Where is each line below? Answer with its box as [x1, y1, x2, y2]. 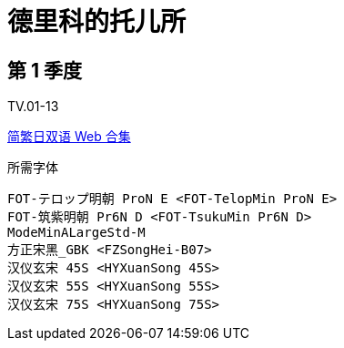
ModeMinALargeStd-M [7, 225, 146, 241]
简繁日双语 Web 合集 [7, 128, 131, 145]
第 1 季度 [7, 58, 83, 82]
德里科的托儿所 [7, 6, 187, 37]
